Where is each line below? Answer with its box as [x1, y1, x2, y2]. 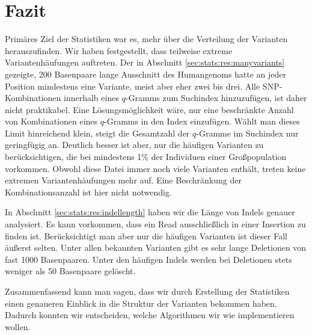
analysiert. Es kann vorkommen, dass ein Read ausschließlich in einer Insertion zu [5, 218, 306, 230]
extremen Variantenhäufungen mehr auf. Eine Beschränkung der [5, 174, 242, 186]
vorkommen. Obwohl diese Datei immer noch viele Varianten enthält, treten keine [5, 162, 306, 174]
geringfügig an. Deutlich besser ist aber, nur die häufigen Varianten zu [5, 138, 264, 151]
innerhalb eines [64, 91, 119, 104]
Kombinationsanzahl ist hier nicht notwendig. [5, 185, 172, 198]
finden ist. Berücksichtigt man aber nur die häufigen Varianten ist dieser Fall [5, 229, 287, 242]
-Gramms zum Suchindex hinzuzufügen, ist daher [125, 91, 307, 104]
